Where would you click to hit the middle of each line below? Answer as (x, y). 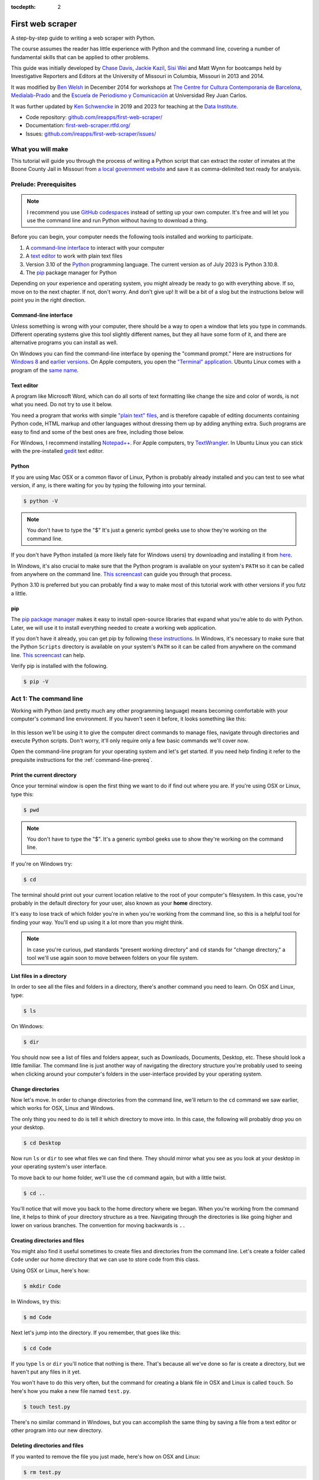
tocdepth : (23, 7)
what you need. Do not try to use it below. (62, 404)
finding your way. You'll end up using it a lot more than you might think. (97, 922)
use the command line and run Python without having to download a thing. (117, 221)
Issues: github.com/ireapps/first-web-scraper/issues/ (91, 134)
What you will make (40, 149)
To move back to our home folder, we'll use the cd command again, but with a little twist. (119, 1177)
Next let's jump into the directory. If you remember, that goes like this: (96, 1333)
